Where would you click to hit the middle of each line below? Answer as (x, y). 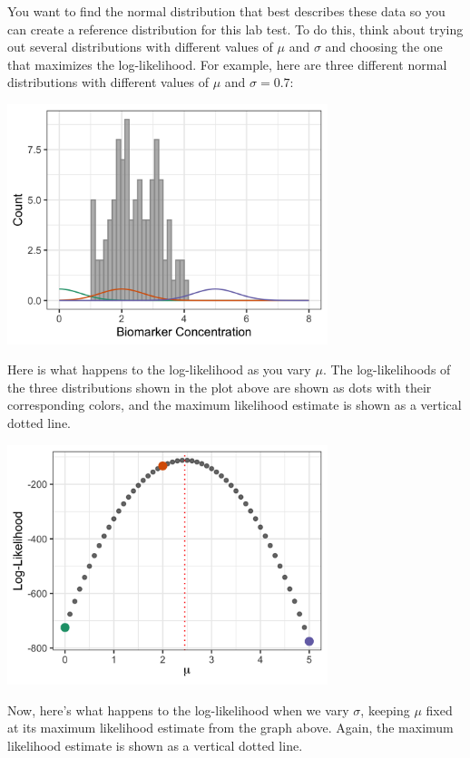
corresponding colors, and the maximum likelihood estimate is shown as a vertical (235, 405)
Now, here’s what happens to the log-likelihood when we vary (178, 709)
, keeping (385, 709)
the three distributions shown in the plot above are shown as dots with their (220, 387)
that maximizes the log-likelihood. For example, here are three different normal (227, 64)
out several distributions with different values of (140, 47)
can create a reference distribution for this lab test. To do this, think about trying (235, 29)
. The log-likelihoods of (387, 369)
